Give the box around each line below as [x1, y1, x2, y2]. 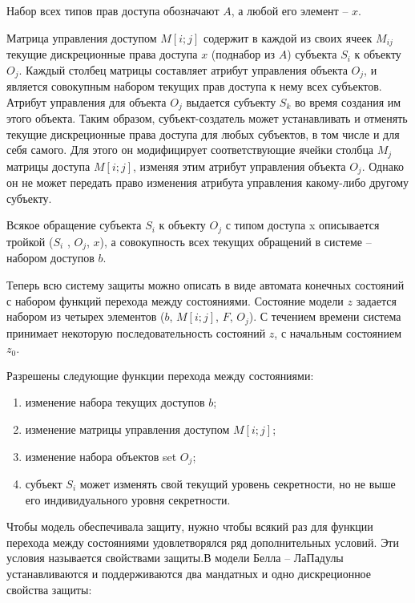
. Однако [361, 157, 405, 174]
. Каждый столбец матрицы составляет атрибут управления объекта [18, 61, 348, 78]
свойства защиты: [6, 581, 92, 597]
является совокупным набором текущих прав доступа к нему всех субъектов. [6, 78, 382, 95]
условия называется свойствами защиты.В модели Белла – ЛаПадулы [6, 549, 344, 566]
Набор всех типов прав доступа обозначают [6, 2, 220, 18]
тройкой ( [6, 233, 54, 249]
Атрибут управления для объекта [6, 93, 167, 110]
